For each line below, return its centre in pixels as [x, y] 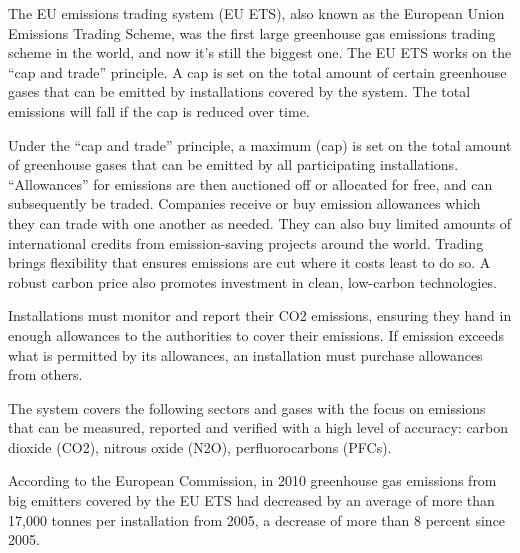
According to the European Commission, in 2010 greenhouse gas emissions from [252, 480]
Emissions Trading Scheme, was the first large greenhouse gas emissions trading [252, 32]
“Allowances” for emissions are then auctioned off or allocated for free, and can [250, 183]
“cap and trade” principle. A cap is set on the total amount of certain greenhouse [257, 71]
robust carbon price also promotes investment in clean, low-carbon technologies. [253, 281]
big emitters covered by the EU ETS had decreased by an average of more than [251, 500]
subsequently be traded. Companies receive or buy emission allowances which [244, 203]
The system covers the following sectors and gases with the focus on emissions [247, 407]
